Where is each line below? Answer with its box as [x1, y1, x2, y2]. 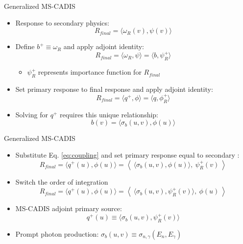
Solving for [15, 109, 48, 119]
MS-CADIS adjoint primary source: [15, 203, 122, 214]
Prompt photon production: [15, 229, 99, 239]
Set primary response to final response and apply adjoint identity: [15, 83, 213, 94]
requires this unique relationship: [59, 109, 159, 119]
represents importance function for [38, 67, 142, 77]
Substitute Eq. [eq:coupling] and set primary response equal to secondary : [15, 149, 240, 160]
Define [15, 41, 35, 52]
